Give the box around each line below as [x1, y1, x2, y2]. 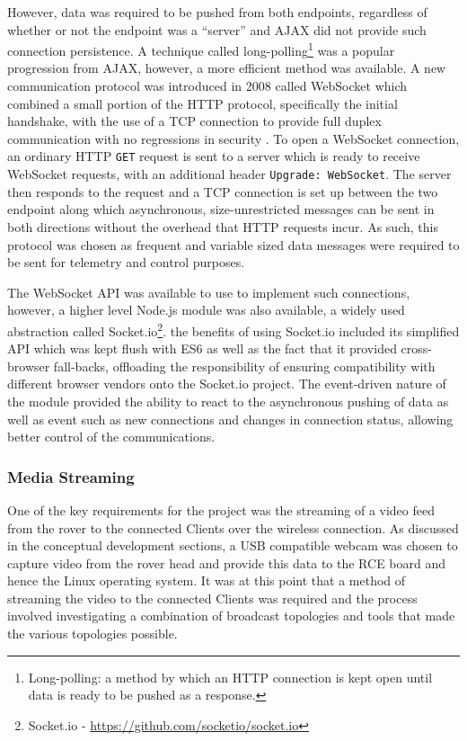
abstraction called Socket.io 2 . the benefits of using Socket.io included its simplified [7, 318, 460, 340]
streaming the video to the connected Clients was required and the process [7, 588, 418, 607]
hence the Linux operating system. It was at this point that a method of [7, 571, 406, 590]
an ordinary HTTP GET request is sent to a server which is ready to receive [7, 147, 420, 165]
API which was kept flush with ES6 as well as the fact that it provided [7, 339, 397, 358]
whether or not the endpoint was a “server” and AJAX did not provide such [7, 20, 427, 39]
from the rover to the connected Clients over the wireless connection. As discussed [7, 518, 459, 537]
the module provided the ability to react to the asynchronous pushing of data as [7, 391, 449, 410]
